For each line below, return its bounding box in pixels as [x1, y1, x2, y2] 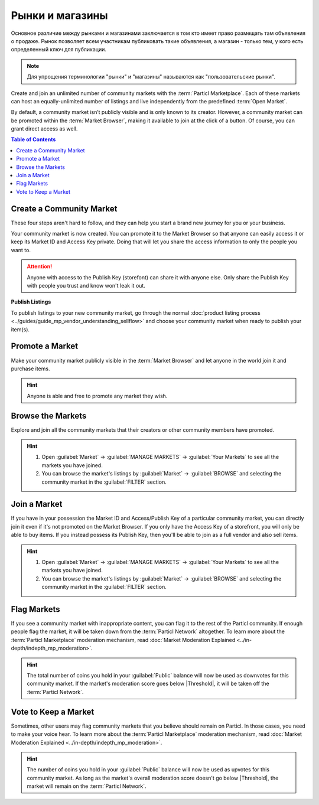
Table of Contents [11, 136, 56, 143]
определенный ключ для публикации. [11, 46, 106, 53]
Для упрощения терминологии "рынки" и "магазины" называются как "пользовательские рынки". [27, 73, 276, 80]
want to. [11, 246, 31, 253]
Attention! [27, 263, 53, 270]
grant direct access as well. [11, 125, 78, 132]
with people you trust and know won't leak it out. [27, 282, 146, 289]
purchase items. [11, 365, 50, 372]
